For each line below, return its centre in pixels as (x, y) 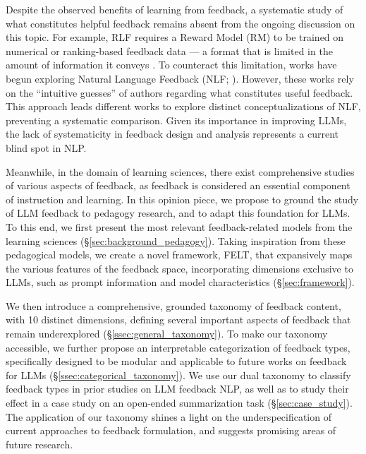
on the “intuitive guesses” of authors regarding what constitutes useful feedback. (179, 92)
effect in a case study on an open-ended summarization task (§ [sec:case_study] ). (179, 403)
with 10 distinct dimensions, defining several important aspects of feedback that (178, 319)
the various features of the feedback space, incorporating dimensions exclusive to (179, 268)
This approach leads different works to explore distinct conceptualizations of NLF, (183, 106)
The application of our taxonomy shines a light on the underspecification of (169, 416)
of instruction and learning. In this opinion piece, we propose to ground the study (182, 199)
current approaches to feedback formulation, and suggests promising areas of (171, 430)
